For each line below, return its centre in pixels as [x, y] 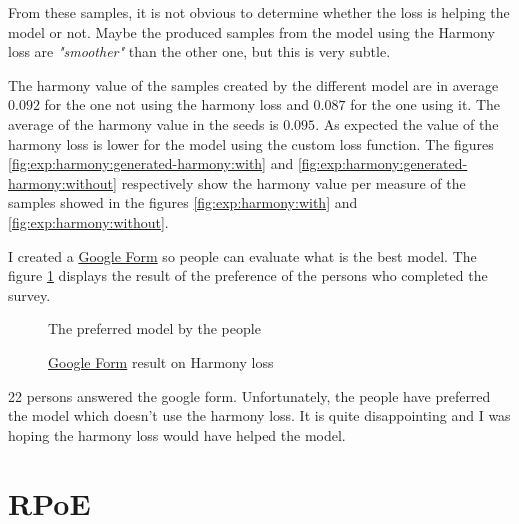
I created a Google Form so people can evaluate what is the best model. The [242, 255]
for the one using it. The [425, 104]
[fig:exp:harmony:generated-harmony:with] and [151, 163]
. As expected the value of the [407, 123]
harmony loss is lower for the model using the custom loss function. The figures [251, 143]
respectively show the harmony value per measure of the [293, 182]
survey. [29, 294]
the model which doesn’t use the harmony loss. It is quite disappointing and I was [259, 415]
